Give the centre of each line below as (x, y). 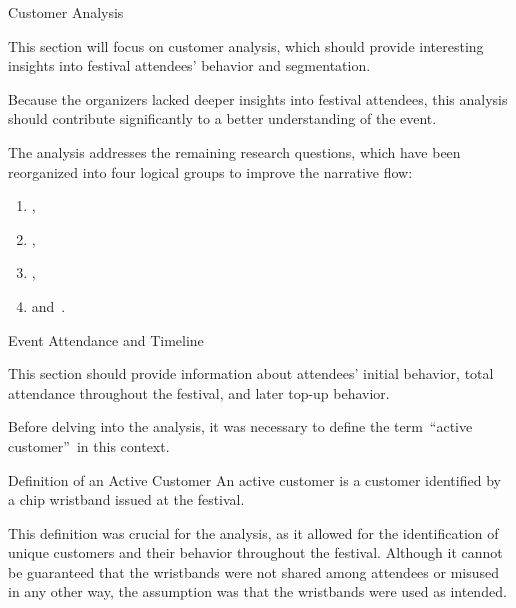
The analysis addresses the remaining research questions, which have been (234, 151)
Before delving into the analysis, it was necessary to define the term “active (240, 426)
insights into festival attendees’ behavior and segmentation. (189, 65)
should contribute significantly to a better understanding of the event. (222, 118)
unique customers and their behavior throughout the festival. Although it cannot (255, 552)
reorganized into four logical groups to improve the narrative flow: (210, 171)
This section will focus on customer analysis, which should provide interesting (246, 45)
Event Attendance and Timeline (106, 339)
